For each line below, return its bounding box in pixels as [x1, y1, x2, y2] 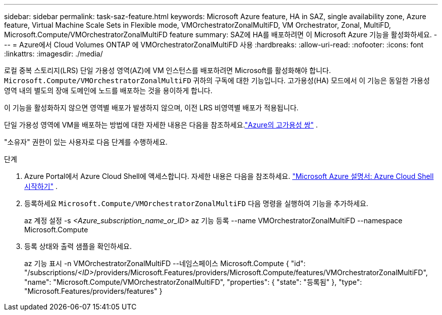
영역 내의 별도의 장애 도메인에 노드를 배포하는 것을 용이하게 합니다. [4, 86, 212, 95]
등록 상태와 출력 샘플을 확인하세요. [24, 242, 132, 250]
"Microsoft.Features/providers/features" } [24, 287, 162, 295]
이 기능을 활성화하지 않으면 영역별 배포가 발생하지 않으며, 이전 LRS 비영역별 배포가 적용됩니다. [4, 103, 299, 112]
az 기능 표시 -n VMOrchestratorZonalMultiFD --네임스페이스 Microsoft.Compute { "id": [24, 259, 306, 268]
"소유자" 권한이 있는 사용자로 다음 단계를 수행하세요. [4, 138, 168, 146]
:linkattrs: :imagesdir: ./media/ [4, 49, 103, 58]
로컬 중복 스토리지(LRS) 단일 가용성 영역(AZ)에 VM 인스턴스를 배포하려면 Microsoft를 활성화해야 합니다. [4, 66, 331, 75]
